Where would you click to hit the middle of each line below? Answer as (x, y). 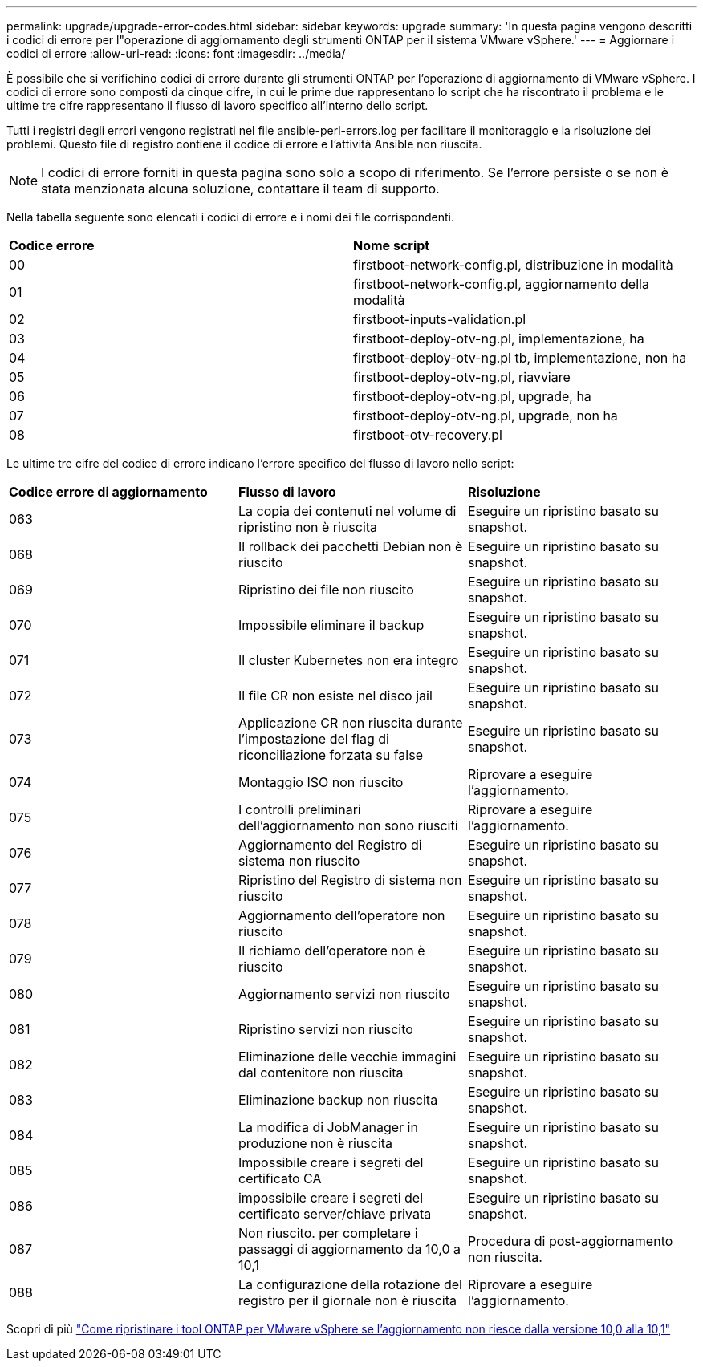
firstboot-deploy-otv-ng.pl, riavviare (462, 377)
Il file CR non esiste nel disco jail (335, 696)
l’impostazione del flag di (313, 739)
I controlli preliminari (299, 809)
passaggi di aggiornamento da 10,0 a (349, 1249)
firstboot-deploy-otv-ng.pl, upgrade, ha (472, 396)
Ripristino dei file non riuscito (326, 590)
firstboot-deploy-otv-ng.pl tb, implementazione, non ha (520, 358)
